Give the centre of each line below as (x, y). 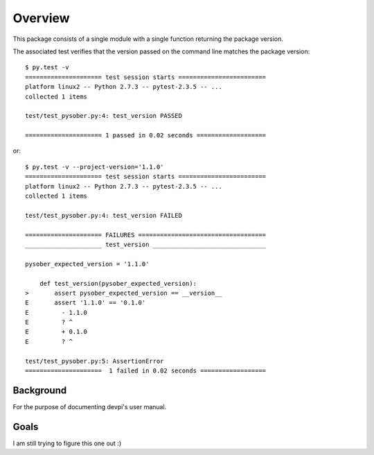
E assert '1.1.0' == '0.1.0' (86, 303)
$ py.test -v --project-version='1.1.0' (95, 167)
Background (40, 390)
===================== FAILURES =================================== (146, 235)
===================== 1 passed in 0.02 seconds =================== (146, 136)
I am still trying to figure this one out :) (67, 443)
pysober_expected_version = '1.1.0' (87, 264)
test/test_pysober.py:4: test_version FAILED (104, 215)
